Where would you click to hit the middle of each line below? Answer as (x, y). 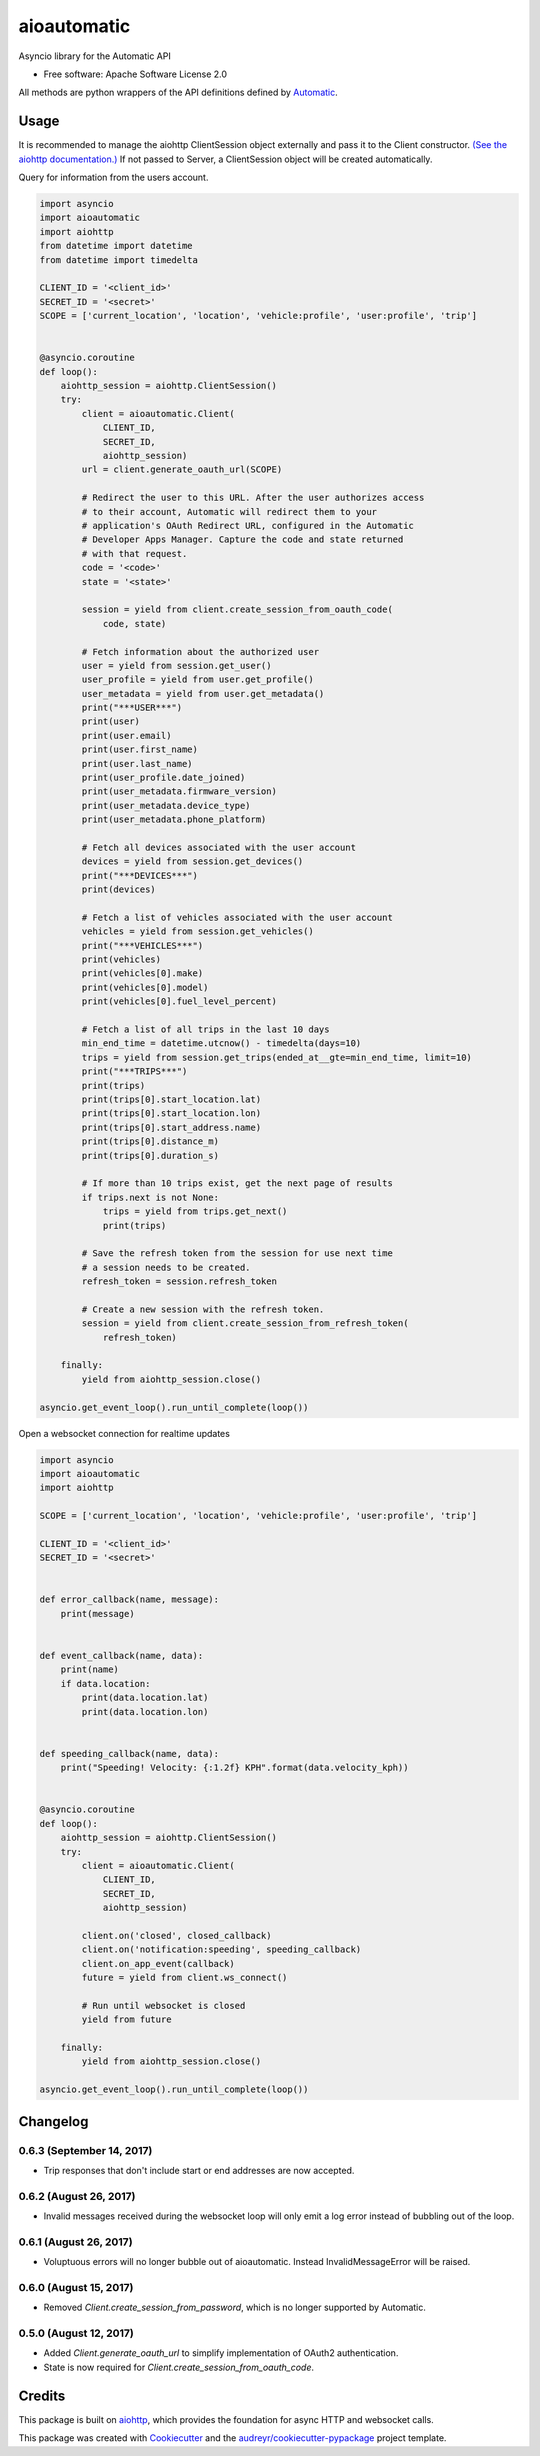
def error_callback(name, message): (129, 1599)
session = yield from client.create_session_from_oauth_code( (237, 609)
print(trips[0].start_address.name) (171, 1127)
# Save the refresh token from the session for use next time (237, 1253)
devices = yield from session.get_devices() (192, 861)
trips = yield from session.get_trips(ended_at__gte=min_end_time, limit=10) (276, 1057)
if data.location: (105, 1683)
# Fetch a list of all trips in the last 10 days (205, 1029)
